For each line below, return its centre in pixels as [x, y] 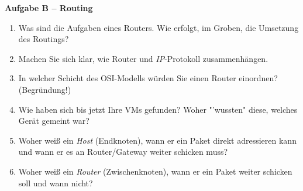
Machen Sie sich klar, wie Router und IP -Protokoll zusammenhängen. [143, 58]
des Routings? [44, 39]
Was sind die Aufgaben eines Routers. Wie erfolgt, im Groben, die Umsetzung [159, 27]
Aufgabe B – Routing [49, 8]
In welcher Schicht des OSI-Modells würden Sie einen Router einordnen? [148, 78]
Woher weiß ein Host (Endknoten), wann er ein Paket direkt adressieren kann [157, 140]
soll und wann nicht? [56, 183]
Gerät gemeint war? [54, 121]
